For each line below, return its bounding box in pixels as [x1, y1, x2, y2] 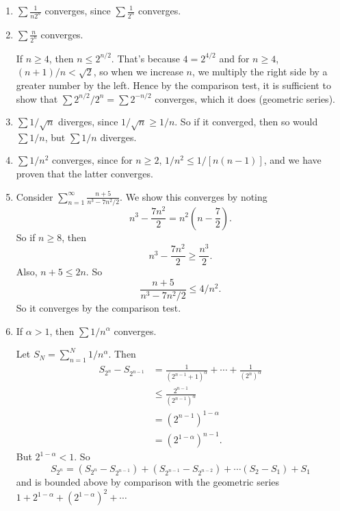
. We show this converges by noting [120, 189, 267, 203]
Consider [16, 189, 53, 203]
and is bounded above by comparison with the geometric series [16, 474, 280, 488]
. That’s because [111, 51, 180, 65]
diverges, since [58, 114, 118, 129]
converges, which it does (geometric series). [155, 91, 335, 105]
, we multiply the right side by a [192, 64, 328, 79]
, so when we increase [93, 64, 183, 79]
